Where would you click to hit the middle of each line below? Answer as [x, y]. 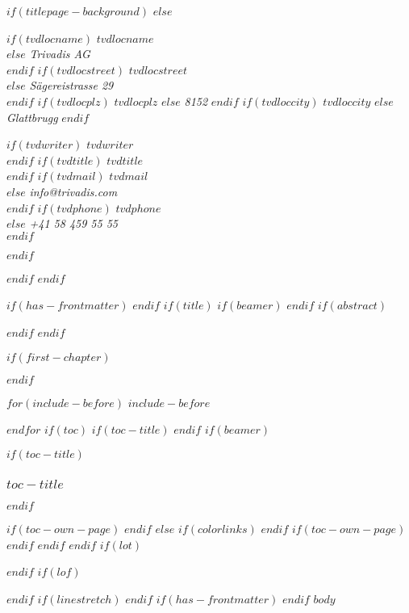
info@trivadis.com [73, 191]
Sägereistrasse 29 [71, 85]
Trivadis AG [60, 54]
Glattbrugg [32, 117]
